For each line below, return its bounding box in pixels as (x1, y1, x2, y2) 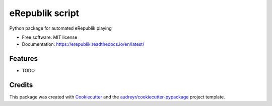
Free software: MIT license (22, 34, 78, 40)
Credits (9, 81, 33, 89)
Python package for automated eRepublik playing (9, 25, 112, 31)
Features (9, 54, 38, 63)
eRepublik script (9, 8, 80, 19)
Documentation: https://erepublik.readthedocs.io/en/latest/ (22, 41, 145, 47)
